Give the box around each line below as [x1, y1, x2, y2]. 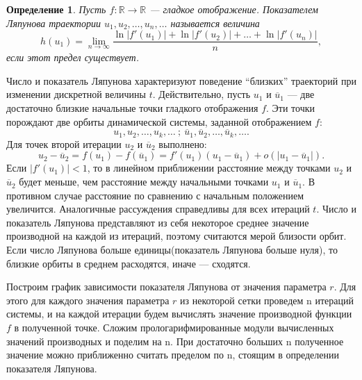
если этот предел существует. [6, 50, 140, 65]
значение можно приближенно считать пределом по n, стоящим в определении [6, 347, 340, 362]
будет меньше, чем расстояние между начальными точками [19, 174, 269, 189]
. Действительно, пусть [152, 87, 251, 101]
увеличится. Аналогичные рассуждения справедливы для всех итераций [6, 201, 310, 216]
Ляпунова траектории [6, 15, 101, 30]
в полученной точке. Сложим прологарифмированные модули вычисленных [14, 320, 334, 335]
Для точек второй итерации [6, 136, 122, 151]
